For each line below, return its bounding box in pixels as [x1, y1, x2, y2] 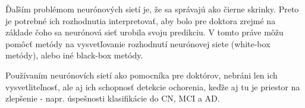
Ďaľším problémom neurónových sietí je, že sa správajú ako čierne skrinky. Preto [5, 3, 299, 15]
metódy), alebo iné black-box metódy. [5, 49, 143, 61]
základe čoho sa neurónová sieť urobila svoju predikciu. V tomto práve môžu [5, 26, 284, 38]
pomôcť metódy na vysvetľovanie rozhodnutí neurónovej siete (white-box [5, 37, 271, 50]
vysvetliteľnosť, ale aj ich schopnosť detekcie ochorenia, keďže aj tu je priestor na [5, 80, 300, 93]
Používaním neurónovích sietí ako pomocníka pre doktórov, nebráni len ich [5, 68, 278, 81]
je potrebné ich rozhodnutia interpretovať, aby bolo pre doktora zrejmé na [5, 14, 276, 27]
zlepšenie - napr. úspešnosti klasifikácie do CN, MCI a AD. [5, 92, 220, 104]
